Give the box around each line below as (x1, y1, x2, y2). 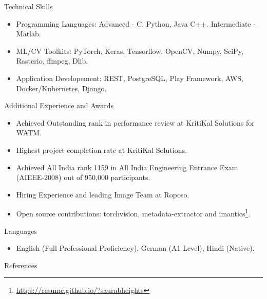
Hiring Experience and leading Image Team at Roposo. (16, 189, 189, 200)
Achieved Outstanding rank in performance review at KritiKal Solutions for (16, 117, 255, 128)
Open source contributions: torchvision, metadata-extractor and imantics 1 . (16, 207, 251, 218)
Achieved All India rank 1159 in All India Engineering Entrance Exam (16, 162, 238, 172)
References (4, 260, 37, 270)
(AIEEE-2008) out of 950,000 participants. (16, 172, 150, 183)
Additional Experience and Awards (4, 100, 114, 111)
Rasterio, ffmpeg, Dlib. (16, 55, 88, 66)
